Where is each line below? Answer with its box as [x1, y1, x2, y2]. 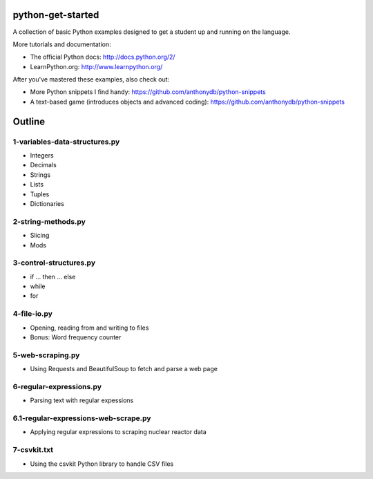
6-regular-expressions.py [12, 382, 102, 391]
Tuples [30, 190, 50, 198]
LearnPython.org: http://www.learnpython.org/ [30, 62, 163, 71]
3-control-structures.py [12, 258, 96, 267]
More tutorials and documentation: [12, 40, 112, 48]
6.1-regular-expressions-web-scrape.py [12, 413, 151, 423]
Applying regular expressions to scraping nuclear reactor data [30, 428, 207, 436]
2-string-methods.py [12, 216, 86, 226]
